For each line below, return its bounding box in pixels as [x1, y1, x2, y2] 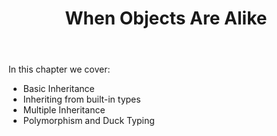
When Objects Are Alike [64, 7, 268, 30]
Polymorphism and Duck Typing [22, 115, 155, 127]
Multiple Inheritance [22, 104, 106, 116]
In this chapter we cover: [8, 63, 111, 76]
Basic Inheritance [22, 83, 95, 95]
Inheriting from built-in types [22, 93, 141, 106]
